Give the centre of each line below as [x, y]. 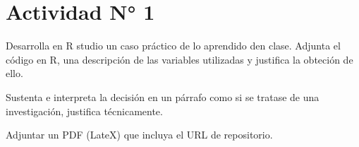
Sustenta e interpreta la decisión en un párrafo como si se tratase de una [163, 96]
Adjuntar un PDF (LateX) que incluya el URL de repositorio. [139, 135]
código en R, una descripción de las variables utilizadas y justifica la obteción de [179, 59]
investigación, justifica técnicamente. [84, 111]
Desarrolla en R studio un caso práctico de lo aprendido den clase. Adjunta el [173, 46]
